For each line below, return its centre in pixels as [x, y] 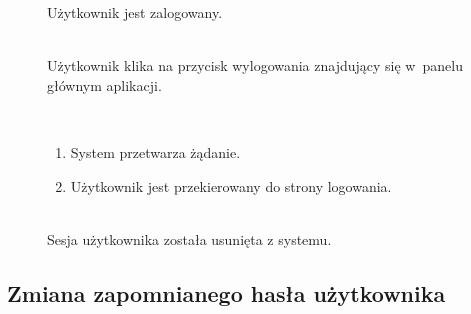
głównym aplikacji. [104, 84]
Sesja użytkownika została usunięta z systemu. [189, 238]
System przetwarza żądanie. [155, 152]
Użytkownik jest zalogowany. [135, 12]
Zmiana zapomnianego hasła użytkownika [226, 292]
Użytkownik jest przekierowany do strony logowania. [231, 185]
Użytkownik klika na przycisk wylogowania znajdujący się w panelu [255, 65]
